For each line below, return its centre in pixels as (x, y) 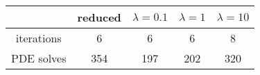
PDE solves (39, 58)
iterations (38, 38)
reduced (99, 17)
